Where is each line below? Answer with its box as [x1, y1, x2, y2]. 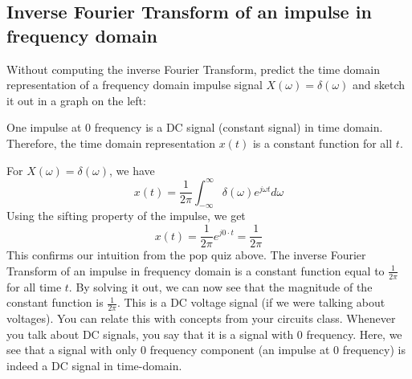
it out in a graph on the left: [6, 92, 146, 108]
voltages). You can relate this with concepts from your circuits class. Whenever [6, 309, 396, 326]
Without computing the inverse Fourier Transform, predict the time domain [6, 60, 380, 77]
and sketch [353, 76, 406, 93]
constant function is [6, 294, 104, 311]
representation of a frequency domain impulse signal [6, 76, 263, 93]
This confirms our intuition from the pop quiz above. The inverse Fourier [6, 247, 366, 263]
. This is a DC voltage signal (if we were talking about [116, 294, 385, 311]
